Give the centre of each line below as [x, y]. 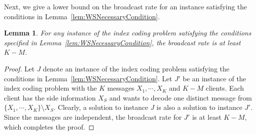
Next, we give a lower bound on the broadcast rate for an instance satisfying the [126, 6]
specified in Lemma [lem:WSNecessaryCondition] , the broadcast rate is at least [122, 42]
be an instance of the [214, 78]
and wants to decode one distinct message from [181, 97]
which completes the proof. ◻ [49, 126]
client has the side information [50, 97]
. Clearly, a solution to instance [101, 107]
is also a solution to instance [200, 107]
